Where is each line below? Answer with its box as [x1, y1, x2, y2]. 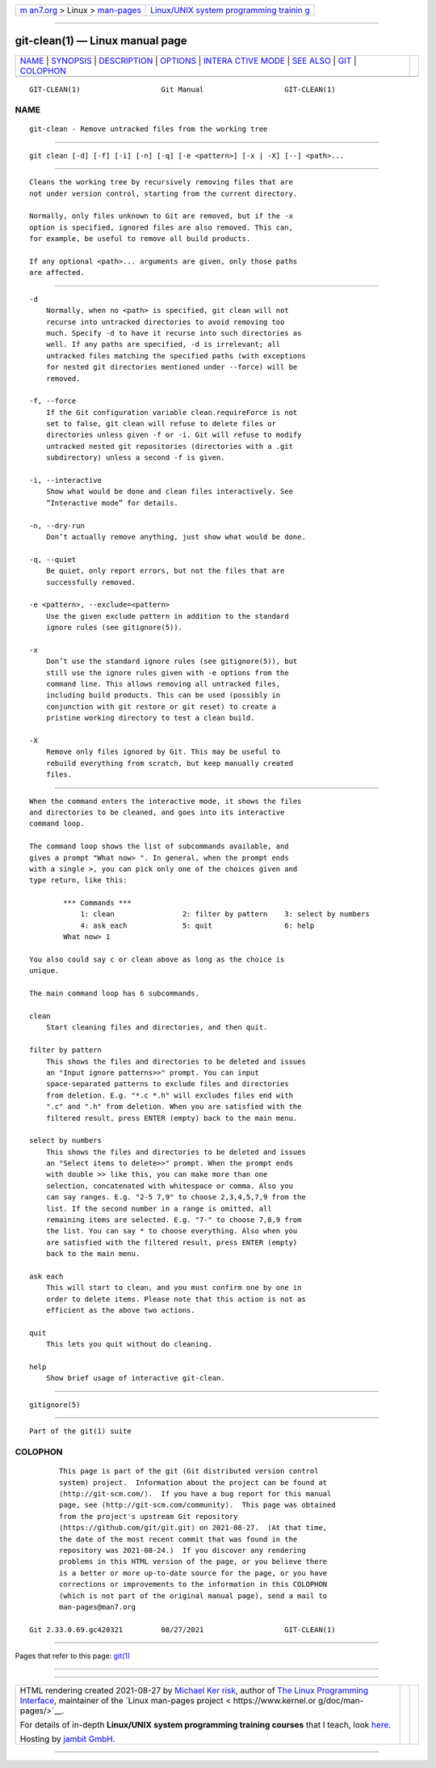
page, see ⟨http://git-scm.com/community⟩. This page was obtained [59, 1500, 336, 1510]
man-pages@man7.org [59, 1602, 136, 1611]
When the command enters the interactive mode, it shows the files [29, 797, 302, 806]
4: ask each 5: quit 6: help [80, 920, 315, 930]
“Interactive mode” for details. [45, 498, 179, 507]
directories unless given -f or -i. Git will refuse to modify [45, 430, 302, 440]
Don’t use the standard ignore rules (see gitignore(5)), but [45, 657, 298, 666]
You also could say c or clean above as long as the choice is [29, 955, 285, 964]
